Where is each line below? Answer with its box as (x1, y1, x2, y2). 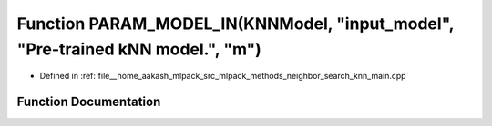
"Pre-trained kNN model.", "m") (16, 39, 261, 59)
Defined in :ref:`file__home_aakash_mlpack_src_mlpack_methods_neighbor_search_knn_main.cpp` (39, 71, 409, 82)
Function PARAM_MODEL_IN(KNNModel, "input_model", (16, 14, 455, 34)
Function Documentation (16, 94, 161, 110)
